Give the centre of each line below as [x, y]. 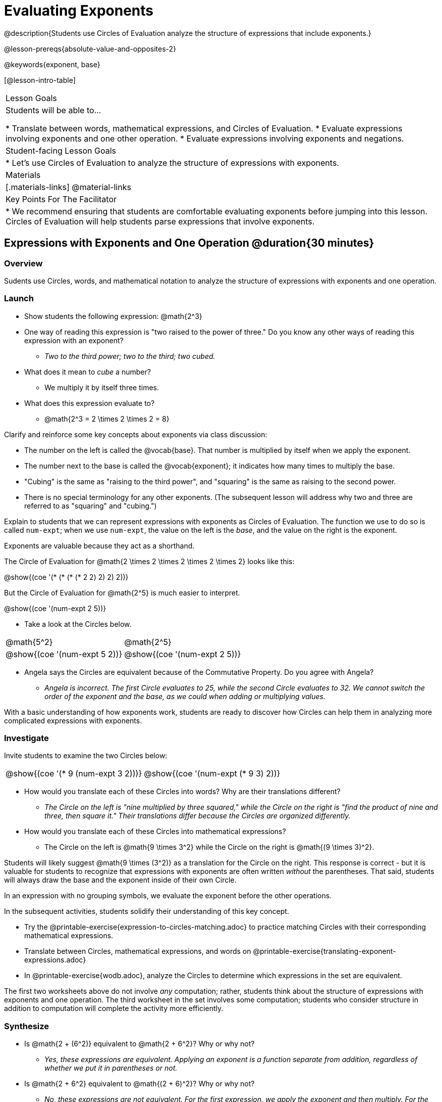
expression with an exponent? [74, 340]
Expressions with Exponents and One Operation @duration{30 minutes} [189, 243]
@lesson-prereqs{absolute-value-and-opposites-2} [90, 49]
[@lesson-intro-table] [40, 80]
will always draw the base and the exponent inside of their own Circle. [120, 880]
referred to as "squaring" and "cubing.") [91, 506]
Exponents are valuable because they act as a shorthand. [99, 545]
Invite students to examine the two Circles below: [86, 756]
